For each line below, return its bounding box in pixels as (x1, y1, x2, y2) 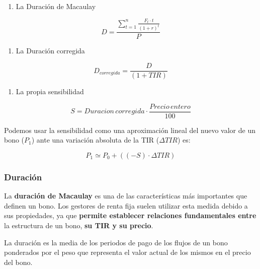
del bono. (4, 256, 33, 267)
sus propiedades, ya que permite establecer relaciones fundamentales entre (4, 210, 256, 221)
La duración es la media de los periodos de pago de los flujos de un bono (4, 237, 228, 247)
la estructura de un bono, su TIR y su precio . (4, 220, 153, 230)
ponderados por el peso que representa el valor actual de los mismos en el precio (4, 247, 251, 257)
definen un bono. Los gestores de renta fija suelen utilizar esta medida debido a (4, 200, 248, 211)
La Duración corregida (16, 45, 85, 56)
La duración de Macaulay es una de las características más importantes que (4, 190, 247, 201)
